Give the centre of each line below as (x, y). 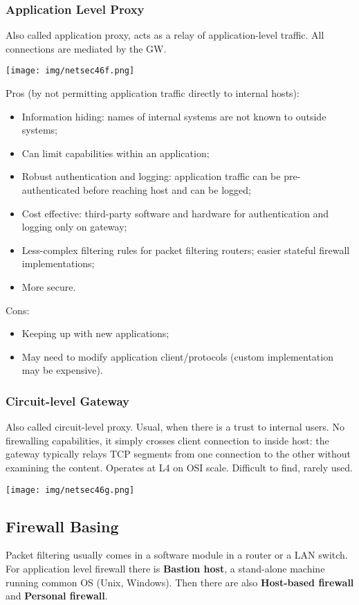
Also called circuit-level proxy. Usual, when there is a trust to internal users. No (175, 427)
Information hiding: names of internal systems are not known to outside (174, 116)
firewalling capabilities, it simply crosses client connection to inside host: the (167, 440)
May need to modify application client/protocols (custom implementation (177, 356)
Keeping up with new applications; (95, 333)
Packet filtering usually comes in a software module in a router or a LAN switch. (177, 555)
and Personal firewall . (57, 596)
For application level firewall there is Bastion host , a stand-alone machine (165, 569)
